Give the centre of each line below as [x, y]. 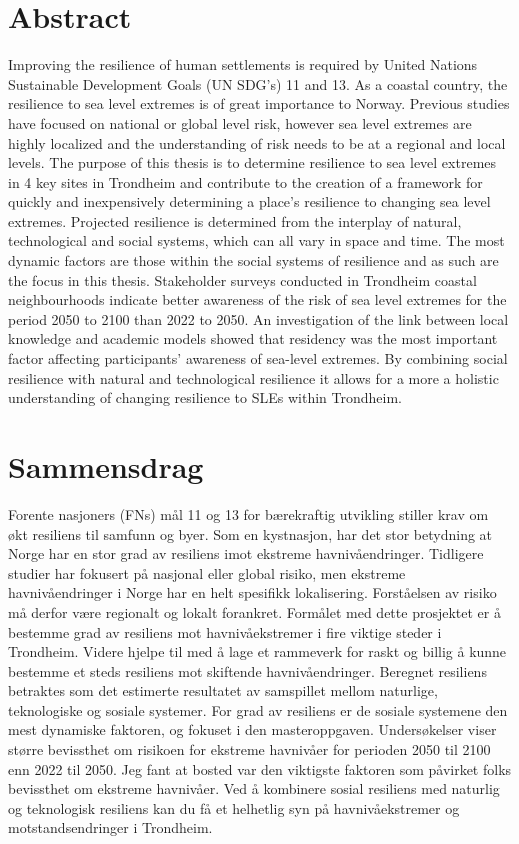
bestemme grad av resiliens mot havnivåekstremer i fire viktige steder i [225, 631]
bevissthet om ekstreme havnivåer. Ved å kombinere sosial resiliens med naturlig [254, 788]
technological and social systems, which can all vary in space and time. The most [256, 240]
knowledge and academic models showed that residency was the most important [253, 338]
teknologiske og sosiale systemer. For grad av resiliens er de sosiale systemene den [258, 709]
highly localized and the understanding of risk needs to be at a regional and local [257, 142]
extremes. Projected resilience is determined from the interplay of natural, [235, 220]
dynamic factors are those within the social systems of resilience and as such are [253, 260]
